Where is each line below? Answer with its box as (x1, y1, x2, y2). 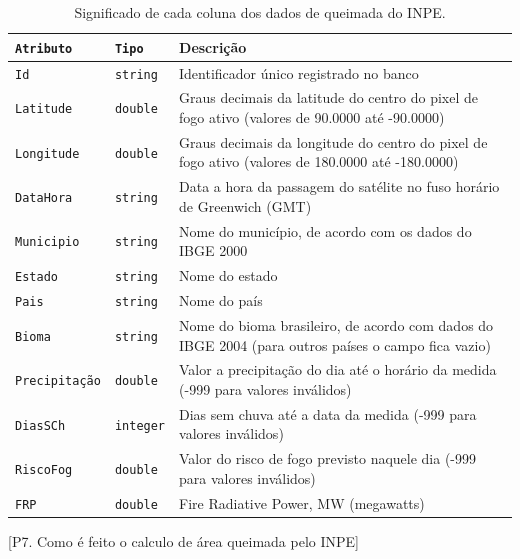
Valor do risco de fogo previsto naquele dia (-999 (179, 448, 477, 469)
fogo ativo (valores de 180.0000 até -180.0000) (179, 151, 459, 172)
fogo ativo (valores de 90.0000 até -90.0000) (179, 107, 445, 127)
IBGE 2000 (179, 240, 248, 261)
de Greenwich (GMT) (179, 195, 312, 216)
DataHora (15, 191, 73, 206)
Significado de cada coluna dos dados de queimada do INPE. (74, 2, 446, 22)
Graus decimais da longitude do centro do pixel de (179, 131, 488, 152)
